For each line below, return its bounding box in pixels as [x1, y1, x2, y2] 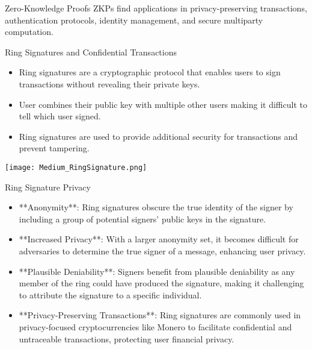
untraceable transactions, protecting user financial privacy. [19, 332, 234, 345]
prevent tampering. [19, 142, 90, 154]
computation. [5, 25, 54, 38]
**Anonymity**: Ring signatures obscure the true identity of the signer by [19, 201, 293, 213]
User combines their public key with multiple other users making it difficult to [19, 98, 307, 110]
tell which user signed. [19, 110, 101, 122]
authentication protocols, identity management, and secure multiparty [5, 13, 263, 26]
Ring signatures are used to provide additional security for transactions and [19, 130, 298, 142]
